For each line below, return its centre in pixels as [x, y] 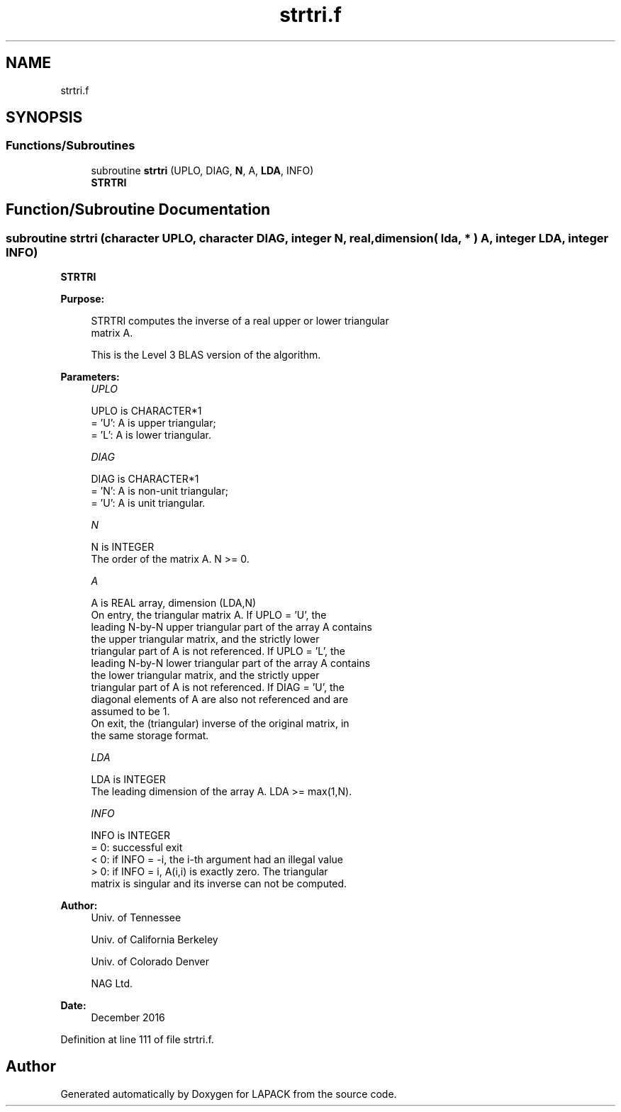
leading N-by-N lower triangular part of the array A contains [231, 663]
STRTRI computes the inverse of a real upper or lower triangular [240, 321]
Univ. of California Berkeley [155, 940]
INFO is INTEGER [130, 836]
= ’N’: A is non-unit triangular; [160, 491]
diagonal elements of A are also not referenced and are [220, 700]
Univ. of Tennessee [136, 918]
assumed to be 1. [130, 712]
